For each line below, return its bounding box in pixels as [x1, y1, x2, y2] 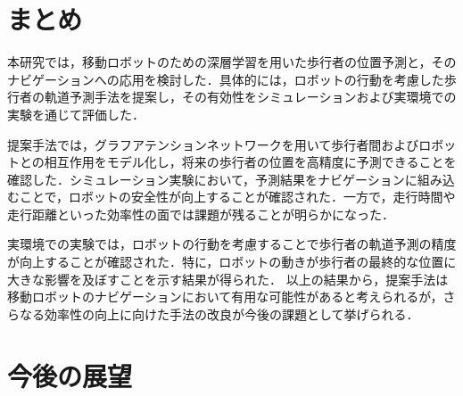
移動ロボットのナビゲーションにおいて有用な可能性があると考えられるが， [7, 287, 443, 306]
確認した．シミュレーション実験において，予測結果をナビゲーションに [7, 169, 418, 188]
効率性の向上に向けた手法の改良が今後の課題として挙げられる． [44, 304, 419, 323]
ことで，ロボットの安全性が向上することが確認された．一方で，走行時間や [19, 187, 456, 206]
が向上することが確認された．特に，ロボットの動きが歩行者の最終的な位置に [7, 252, 457, 271]
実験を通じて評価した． [7, 104, 145, 123]
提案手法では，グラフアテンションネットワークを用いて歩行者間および [7, 135, 419, 153]
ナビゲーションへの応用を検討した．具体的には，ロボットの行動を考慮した [7, 70, 444, 88]
